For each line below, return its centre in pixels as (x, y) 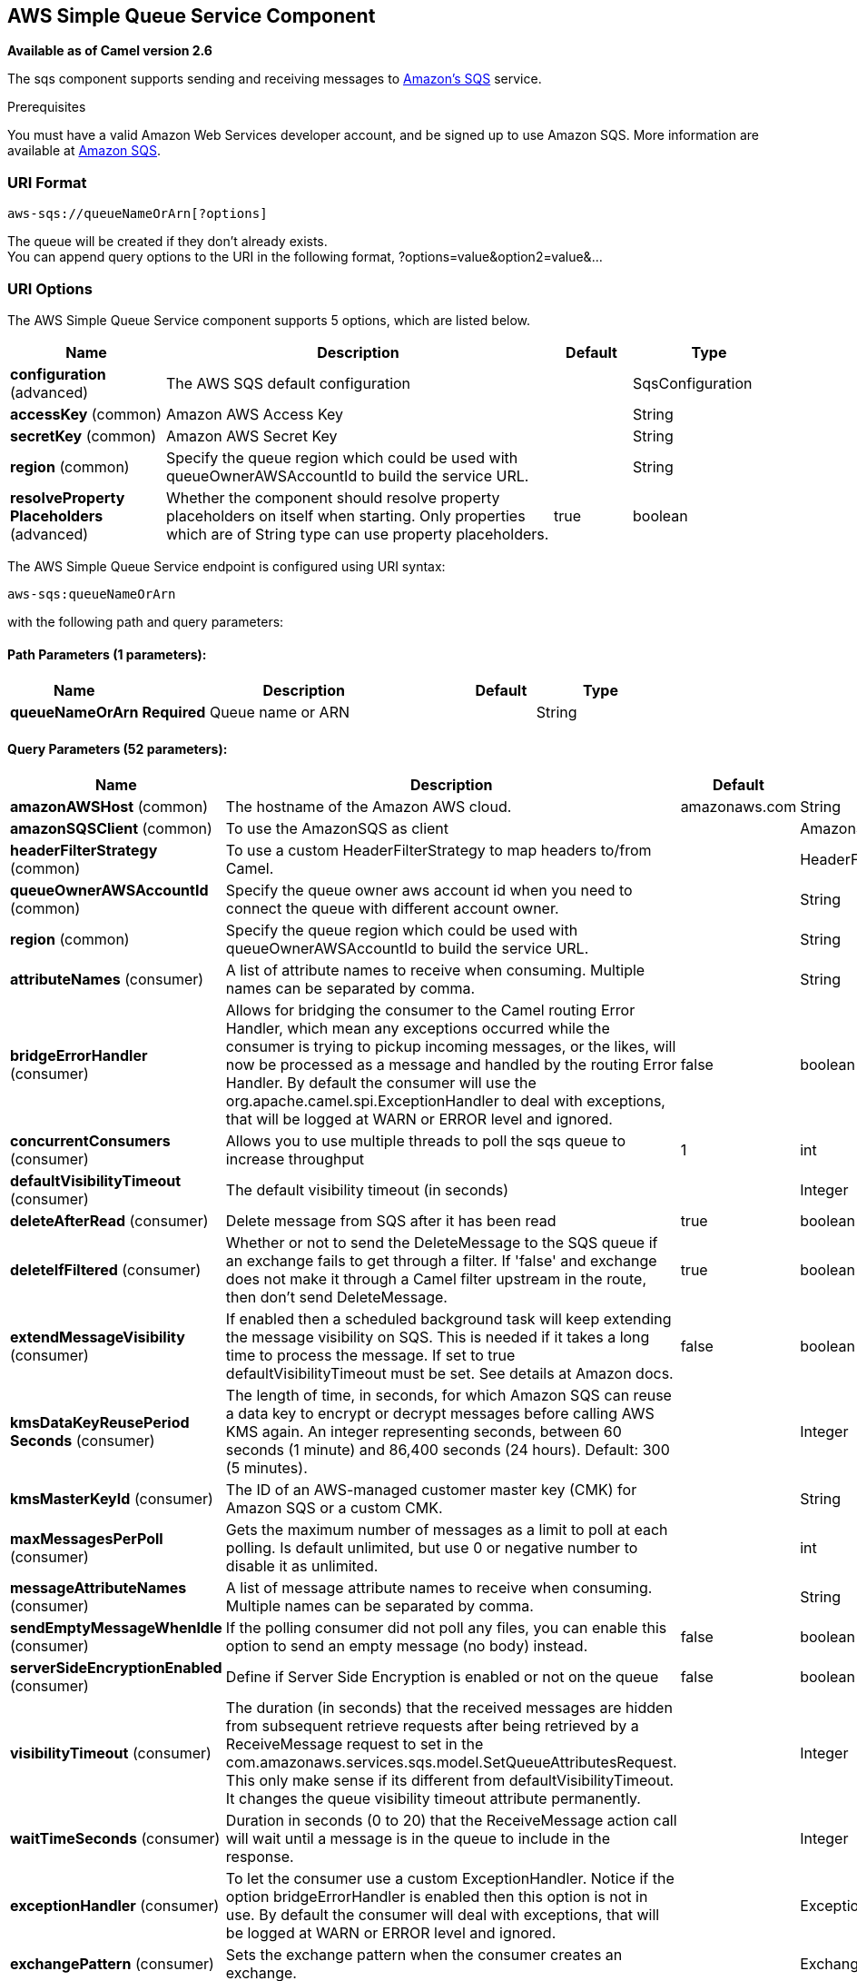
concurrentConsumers (90, 1141)
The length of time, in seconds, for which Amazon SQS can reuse (448, 1396)
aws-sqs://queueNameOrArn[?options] (138, 214)
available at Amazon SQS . (84, 151)
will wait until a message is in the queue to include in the (418, 1839)
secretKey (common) (84, 436)
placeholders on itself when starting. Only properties (346, 515)
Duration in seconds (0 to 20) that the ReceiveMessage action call (451, 1821)
